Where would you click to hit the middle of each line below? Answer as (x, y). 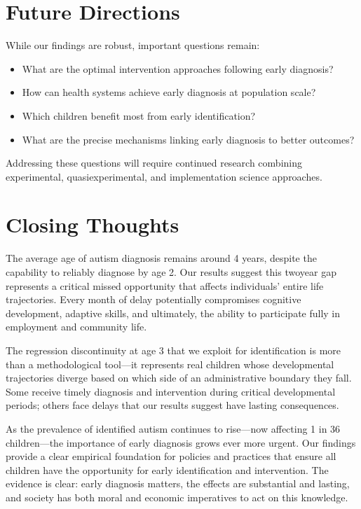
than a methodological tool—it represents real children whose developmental (170, 364)
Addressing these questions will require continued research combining (154, 163)
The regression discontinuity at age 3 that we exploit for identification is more (173, 350)
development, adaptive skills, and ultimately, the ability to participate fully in (173, 313)
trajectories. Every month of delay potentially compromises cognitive (154, 299)
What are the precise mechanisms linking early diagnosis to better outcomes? (188, 139)
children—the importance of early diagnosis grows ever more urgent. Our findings (181, 442)
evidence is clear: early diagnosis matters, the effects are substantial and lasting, (178, 483)
